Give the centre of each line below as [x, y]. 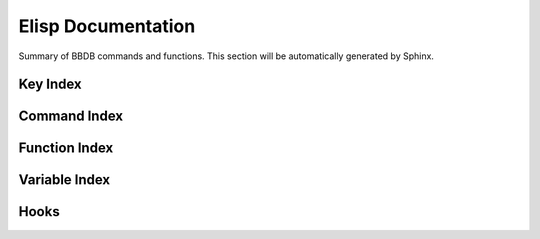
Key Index [50, 84]
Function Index [66, 148]
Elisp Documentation [107, 26]
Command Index [71, 116]
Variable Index [64, 180]
